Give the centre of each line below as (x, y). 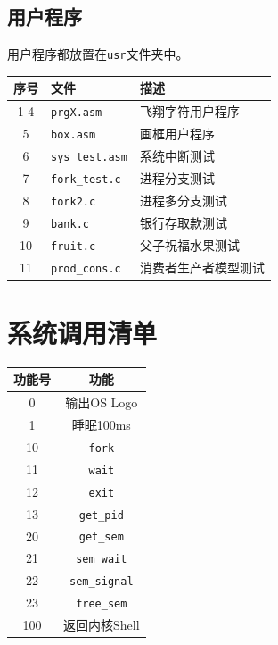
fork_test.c (86, 179)
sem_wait (102, 560)
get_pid (101, 515)
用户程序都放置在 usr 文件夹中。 (98, 54)
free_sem (102, 604)
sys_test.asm (89, 158)
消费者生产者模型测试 (202, 267)
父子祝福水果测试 (189, 244)
